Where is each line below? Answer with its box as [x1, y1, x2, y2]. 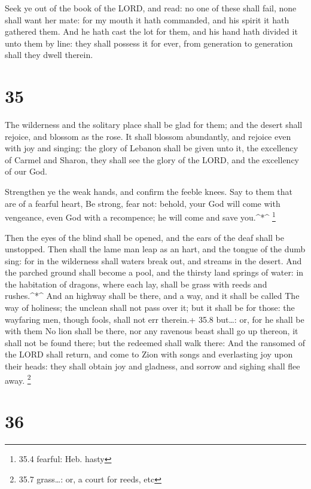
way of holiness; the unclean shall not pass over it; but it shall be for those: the [5, 301, 295, 314]
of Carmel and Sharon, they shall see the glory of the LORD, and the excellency [5, 153, 300, 166]
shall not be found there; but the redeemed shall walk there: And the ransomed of [5, 336, 306, 349]
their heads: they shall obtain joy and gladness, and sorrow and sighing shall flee [5, 360, 300, 372]
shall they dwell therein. [5, 48, 93, 61]
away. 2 [5, 372, 31, 386]
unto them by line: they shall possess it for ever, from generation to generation [5, 36, 293, 49]
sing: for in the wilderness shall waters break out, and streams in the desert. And [5, 254, 302, 267]
